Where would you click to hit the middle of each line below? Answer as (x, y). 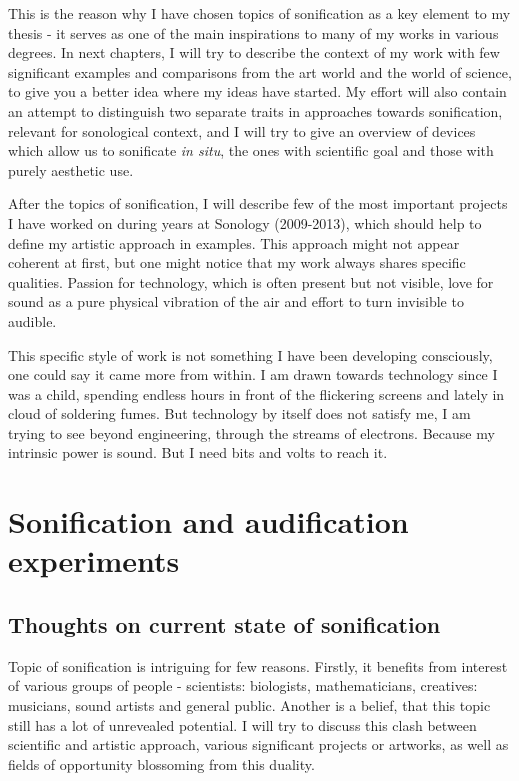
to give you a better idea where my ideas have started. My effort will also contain (257, 91)
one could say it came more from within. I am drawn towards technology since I (253, 374)
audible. (32, 320)
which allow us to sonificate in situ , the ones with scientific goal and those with (251, 150)
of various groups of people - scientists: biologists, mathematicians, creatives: (243, 685)
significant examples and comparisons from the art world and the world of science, (260, 71)
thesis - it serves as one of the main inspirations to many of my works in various (253, 32)
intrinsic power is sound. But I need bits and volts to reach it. (198, 452)
